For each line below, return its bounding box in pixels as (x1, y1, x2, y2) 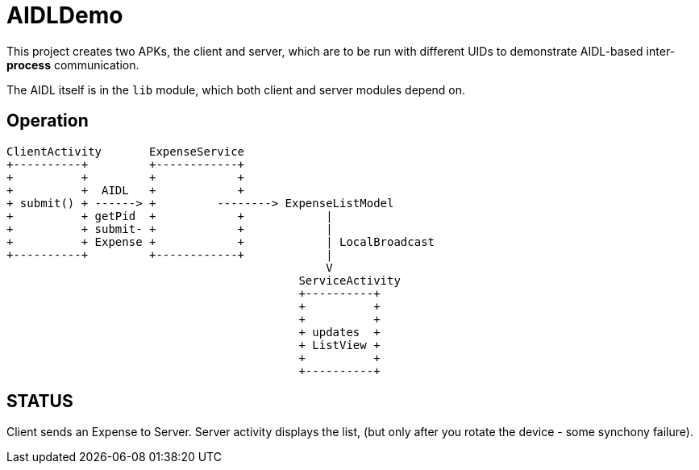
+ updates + (298, 325, 381, 339)
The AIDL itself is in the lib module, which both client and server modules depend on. (6, 82, 466, 97)
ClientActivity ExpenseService (6, 144, 245, 158)
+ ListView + (298, 338, 381, 351)
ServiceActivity (298, 273, 401, 287)
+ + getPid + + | (6, 209, 333, 223)
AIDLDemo (6, 2, 123, 29)
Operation (6, 110, 89, 131)
